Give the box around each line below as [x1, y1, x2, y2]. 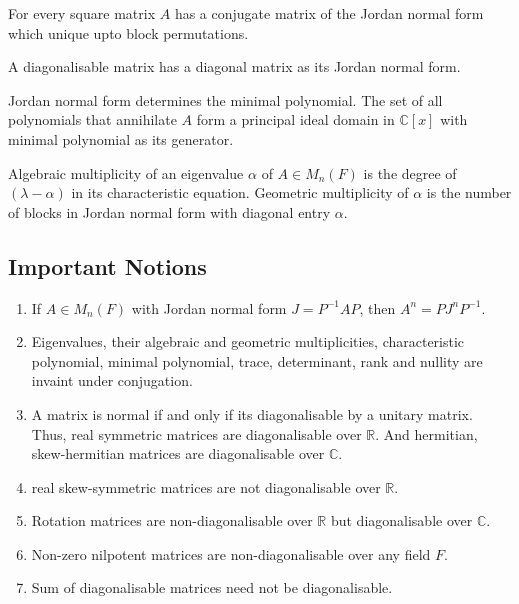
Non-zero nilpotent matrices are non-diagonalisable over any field [31, 543, 431, 564]
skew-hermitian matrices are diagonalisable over [31, 443, 325, 464]
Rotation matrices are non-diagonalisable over [31, 510, 313, 531]
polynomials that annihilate [8, 109, 177, 130]
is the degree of [363, 162, 457, 183]
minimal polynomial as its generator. [8, 128, 234, 149]
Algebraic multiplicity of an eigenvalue [8, 162, 244, 183]
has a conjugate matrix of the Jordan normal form [174, 3, 484, 23]
